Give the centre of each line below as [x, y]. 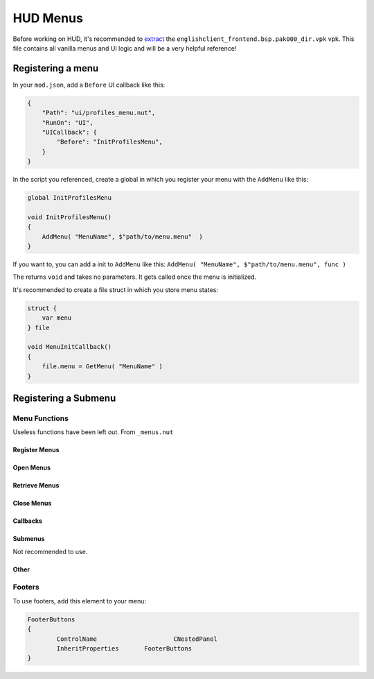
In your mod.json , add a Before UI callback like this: [89, 85]
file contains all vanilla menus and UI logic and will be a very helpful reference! [125, 48]
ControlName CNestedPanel [137, 639]
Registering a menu [56, 68]
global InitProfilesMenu [70, 198]
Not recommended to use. [50, 551]
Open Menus [32, 467]
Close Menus [32, 504]
